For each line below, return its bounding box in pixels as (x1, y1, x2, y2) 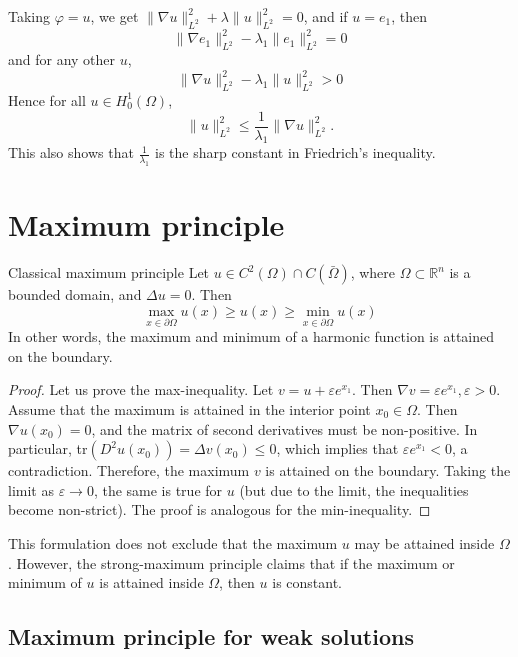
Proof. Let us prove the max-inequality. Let (8, 379, 274, 400)
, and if (303, 6, 348, 26)
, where (350, 262, 396, 283)
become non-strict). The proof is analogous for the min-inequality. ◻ (8, 499, 431, 520)
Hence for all (8, 89, 86, 110)
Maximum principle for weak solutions (8, 621, 414, 652)
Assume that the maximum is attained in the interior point (8, 398, 371, 419)
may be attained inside (354, 532, 495, 553)
